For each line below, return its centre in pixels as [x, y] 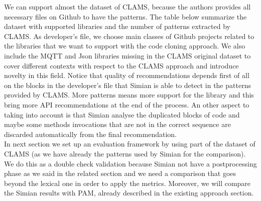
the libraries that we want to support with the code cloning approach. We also [125, 46]
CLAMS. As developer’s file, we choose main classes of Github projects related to [129, 36]
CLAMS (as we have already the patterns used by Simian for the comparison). [125, 153]
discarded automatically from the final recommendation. [90, 134]
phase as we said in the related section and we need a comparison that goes [120, 173]
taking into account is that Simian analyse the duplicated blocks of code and [122, 114]
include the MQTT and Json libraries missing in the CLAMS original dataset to [127, 55]
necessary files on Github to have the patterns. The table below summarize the [125, 16]
